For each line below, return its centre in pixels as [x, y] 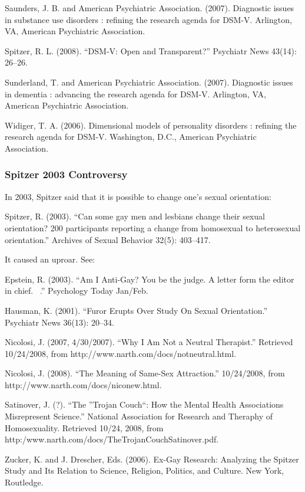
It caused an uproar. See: [50, 259]
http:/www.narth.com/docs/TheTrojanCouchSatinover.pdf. [112, 439]
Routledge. [24, 482]
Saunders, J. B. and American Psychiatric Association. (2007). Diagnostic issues [150, 8]
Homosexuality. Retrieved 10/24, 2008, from [84, 427]
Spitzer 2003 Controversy [66, 174]
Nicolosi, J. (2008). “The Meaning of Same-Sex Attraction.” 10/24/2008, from [145, 373]
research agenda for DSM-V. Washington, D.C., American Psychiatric [131, 137]
